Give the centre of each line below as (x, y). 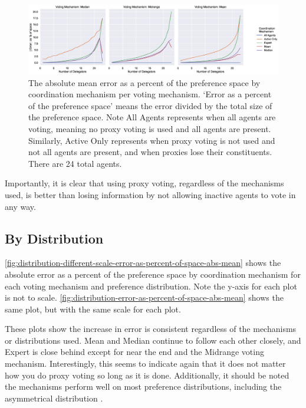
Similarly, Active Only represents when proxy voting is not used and (152, 140)
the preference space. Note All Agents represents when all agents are (152, 117)
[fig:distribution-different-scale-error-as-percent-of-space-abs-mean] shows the (143, 263)
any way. (20, 206)
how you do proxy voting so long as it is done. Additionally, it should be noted (147, 375)
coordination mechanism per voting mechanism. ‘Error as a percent (150, 94)
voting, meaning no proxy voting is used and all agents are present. (150, 128)
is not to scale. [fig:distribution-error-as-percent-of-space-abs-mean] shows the (144, 297)
